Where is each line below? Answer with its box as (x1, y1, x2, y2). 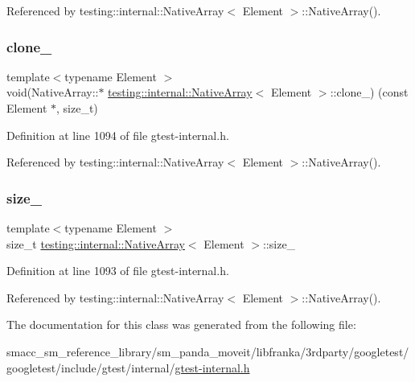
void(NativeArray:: (6, 84, 99, 101)
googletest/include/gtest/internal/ (6, 359, 175, 376)
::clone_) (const (330, 84, 409, 101)
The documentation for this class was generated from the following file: (6, 316, 356, 333)
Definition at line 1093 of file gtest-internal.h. (6, 262, 229, 279)
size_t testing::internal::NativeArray (6, 235, 185, 252)
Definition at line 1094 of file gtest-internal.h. (6, 126, 229, 143)
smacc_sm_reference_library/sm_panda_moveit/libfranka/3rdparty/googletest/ (6, 343, 409, 359)
